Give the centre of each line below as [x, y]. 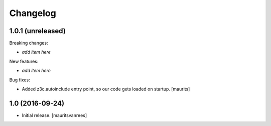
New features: [24, 61]
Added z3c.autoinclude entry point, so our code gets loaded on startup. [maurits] [106, 89]
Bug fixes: [20, 80]
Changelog [33, 13]
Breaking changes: [29, 43]
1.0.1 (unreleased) [38, 31]
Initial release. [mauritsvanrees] [54, 115]
